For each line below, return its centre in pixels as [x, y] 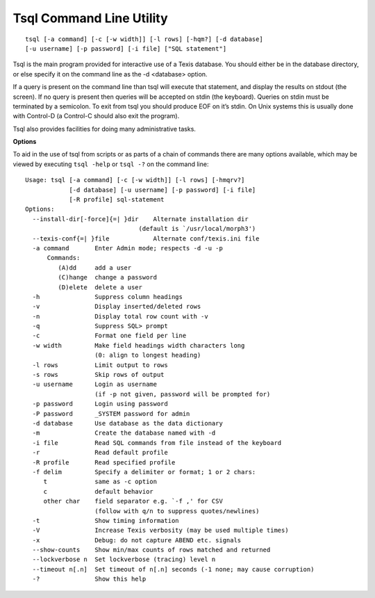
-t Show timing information [106, 520]
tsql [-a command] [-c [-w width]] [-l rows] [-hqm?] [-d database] [144, 39]
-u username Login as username [95, 385]
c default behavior [99, 491]
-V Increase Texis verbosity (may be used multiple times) [160, 531]
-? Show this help [89, 579]
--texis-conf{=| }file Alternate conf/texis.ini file [146, 239]
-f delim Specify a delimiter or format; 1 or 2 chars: [144, 472]
